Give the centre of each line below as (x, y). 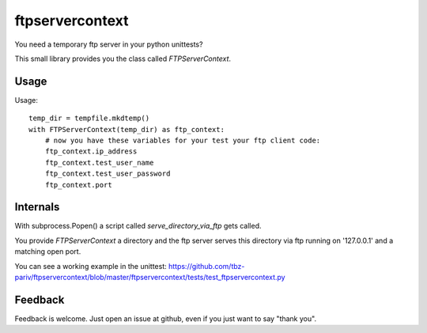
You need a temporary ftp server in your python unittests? (109, 44)
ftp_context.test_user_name (99, 163)
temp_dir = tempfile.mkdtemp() (89, 118)
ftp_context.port (78, 185)
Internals (37, 207)
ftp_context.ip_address (91, 151)
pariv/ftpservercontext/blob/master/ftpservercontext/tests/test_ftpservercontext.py (150, 278)
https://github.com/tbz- (206, 266)
